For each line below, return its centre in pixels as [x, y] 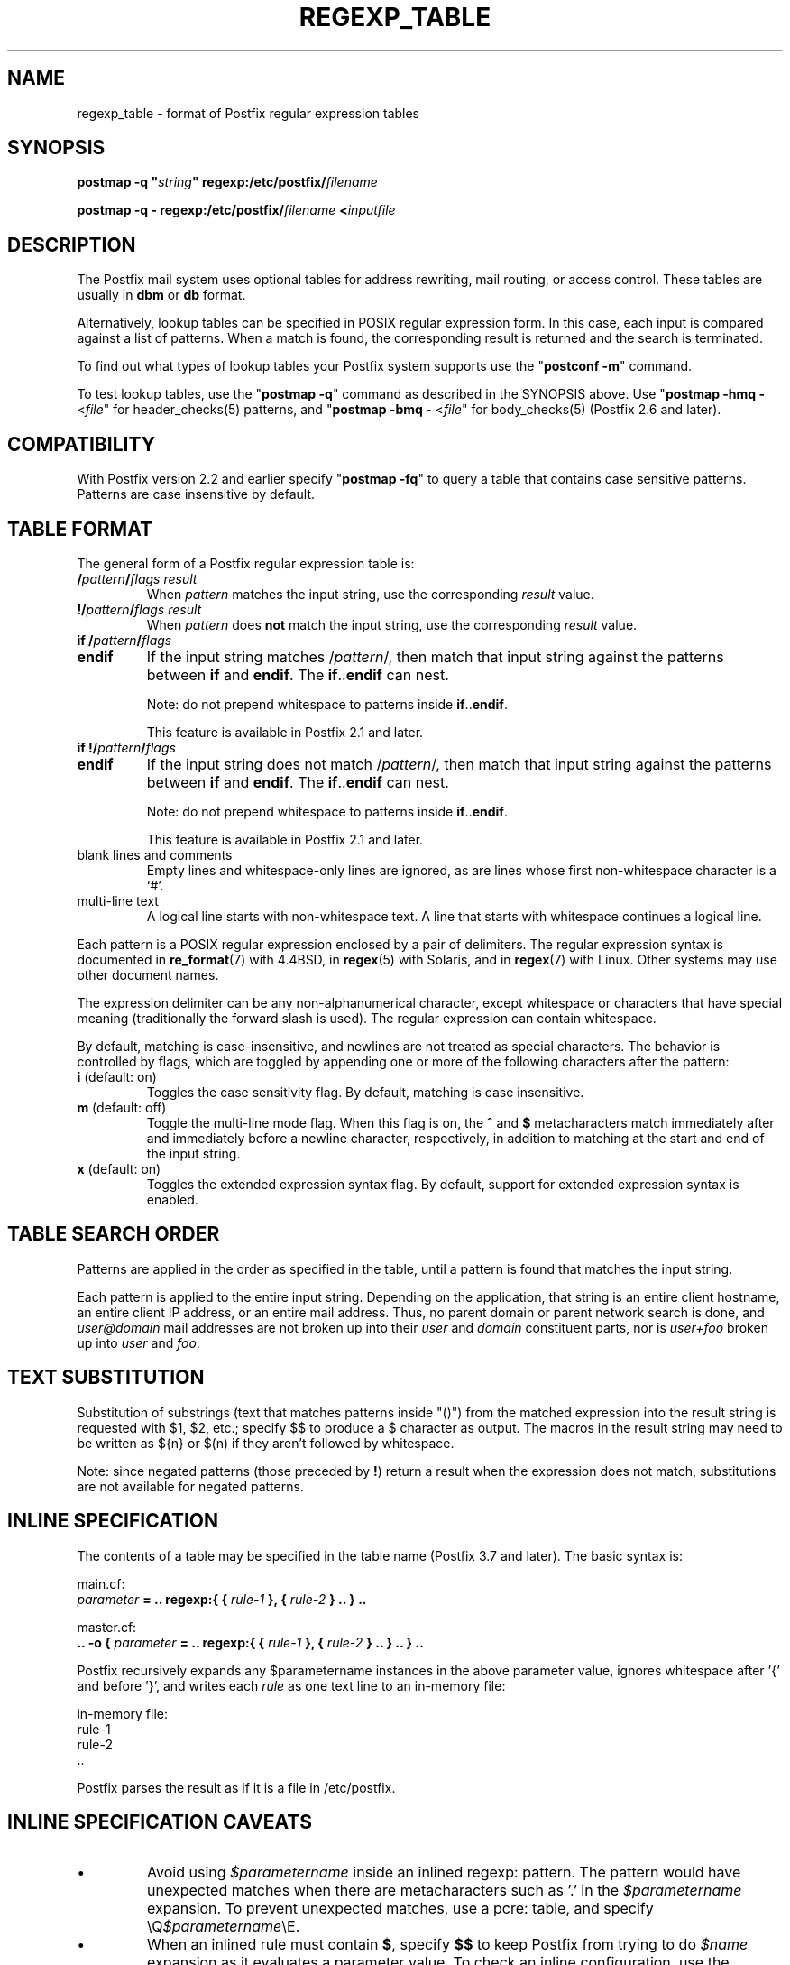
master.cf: [107, 1627]
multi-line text [118, 900]
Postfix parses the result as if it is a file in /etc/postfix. [236, 1787]
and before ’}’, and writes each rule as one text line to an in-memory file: [291, 1685]
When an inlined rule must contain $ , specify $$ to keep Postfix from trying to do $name [448, 1945]
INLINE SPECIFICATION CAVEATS [160, 1822]
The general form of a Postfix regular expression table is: [246, 563]
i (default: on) [117, 1076]
